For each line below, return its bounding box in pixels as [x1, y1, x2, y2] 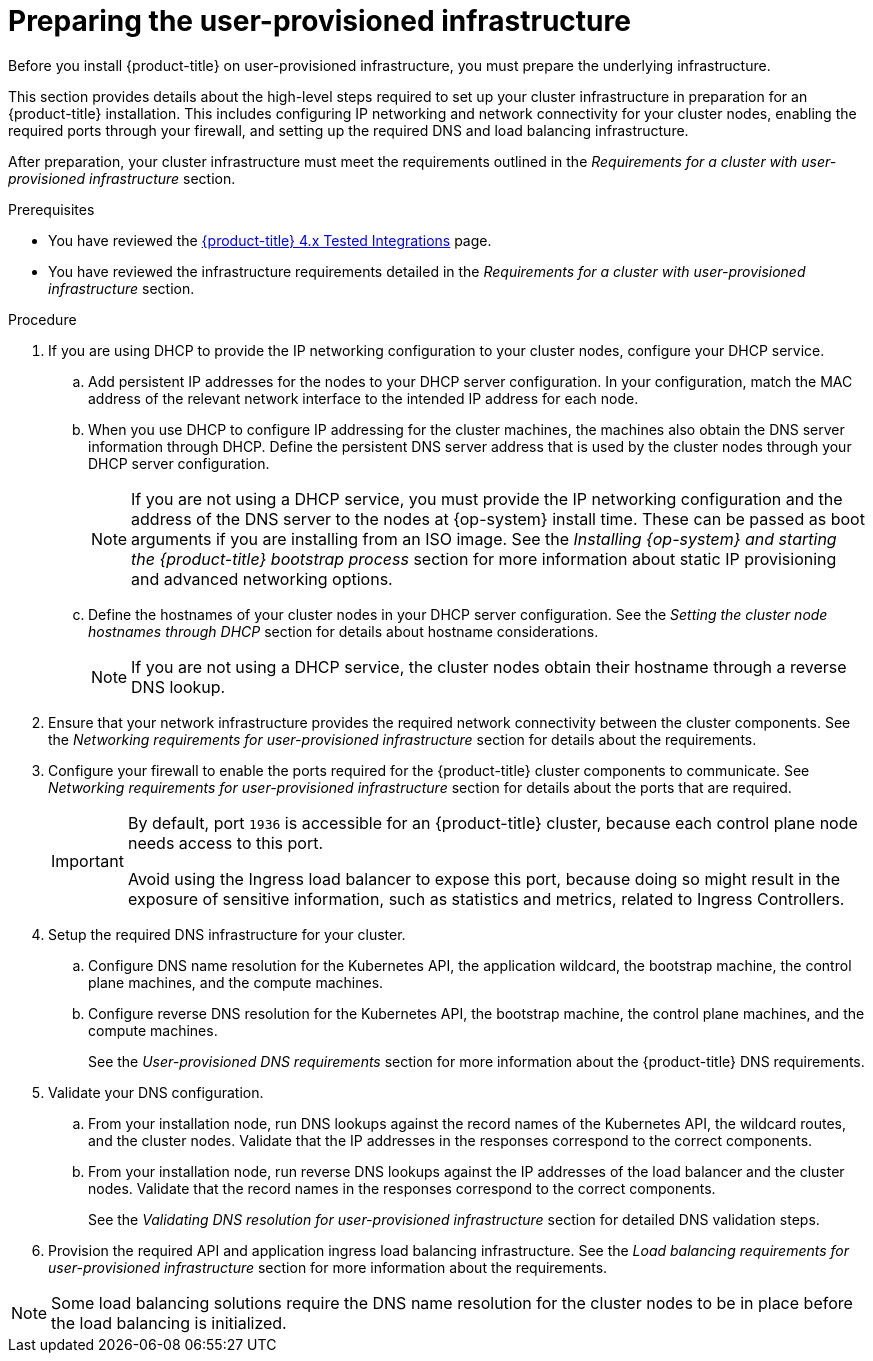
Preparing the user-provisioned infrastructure [8, 4, 631, 38]
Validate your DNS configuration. [48, 1083, 264, 1101]
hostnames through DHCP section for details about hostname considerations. [88, 622, 599, 640]
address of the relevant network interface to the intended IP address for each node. [88, 389, 639, 407]
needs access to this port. [127, 832, 323, 853]
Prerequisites [8, 200, 95, 218]
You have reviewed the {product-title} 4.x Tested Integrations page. [48, 231, 492, 249]
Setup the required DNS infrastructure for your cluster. [48, 925, 406, 943]
